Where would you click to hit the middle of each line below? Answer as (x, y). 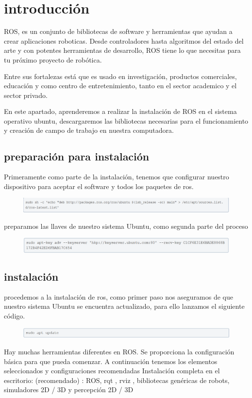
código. (15, 315)
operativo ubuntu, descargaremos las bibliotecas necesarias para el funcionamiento (126, 120)
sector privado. (26, 95)
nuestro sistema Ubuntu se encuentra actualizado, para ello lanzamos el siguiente (124, 306)
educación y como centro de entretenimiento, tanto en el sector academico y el (120, 86)
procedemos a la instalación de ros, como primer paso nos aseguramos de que (119, 296)
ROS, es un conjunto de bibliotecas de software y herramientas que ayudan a (118, 31)
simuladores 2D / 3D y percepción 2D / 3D (69, 390)
